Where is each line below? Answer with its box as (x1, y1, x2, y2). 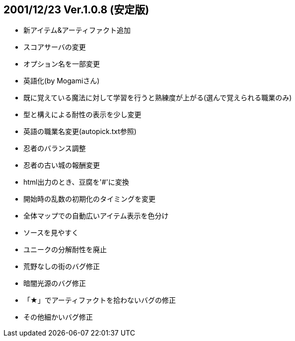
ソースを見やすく (23, 228, 79, 237)
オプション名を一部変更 (23, 60, 100, 68)
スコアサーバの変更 (23, 43, 86, 52)
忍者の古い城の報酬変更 (23, 161, 100, 170)
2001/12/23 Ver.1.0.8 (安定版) (3, 3, 149, 16)
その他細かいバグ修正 (23, 313, 93, 322)
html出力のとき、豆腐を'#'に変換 (23, 178, 129, 187)
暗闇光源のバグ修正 (23, 279, 86, 288)
